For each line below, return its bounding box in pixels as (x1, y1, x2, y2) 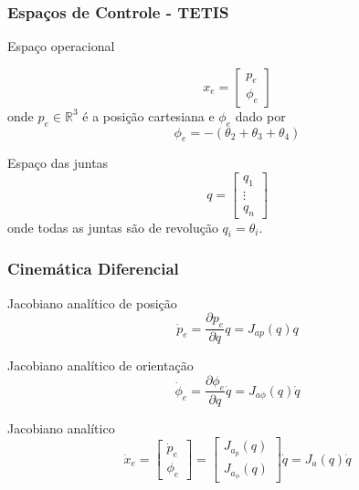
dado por (235, 106, 286, 125)
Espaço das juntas (7, 153, 109, 172)
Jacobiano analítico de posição (7, 293, 177, 312)
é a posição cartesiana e (82, 106, 215, 125)
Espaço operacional (7, 36, 115, 56)
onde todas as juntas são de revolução (7, 217, 218, 236)
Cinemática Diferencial (7, 257, 179, 280)
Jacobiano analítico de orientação (7, 356, 194, 375)
